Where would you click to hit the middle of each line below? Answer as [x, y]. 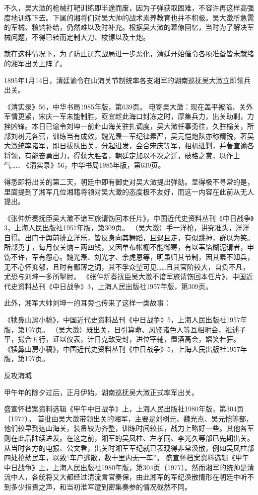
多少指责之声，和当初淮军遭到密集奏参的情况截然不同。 [101, 486]
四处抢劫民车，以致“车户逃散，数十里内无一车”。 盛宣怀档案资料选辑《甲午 [127, 457]
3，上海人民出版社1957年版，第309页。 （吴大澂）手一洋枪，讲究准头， [120, 228]
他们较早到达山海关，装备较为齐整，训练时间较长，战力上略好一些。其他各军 [129, 428]
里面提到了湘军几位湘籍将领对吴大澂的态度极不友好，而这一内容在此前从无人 [129, 191]
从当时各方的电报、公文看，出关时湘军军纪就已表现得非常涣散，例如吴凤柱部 [129, 447]
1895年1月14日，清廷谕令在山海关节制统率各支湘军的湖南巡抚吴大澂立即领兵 [127, 80]
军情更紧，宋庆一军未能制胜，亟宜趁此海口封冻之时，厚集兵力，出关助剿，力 [129, 116]
